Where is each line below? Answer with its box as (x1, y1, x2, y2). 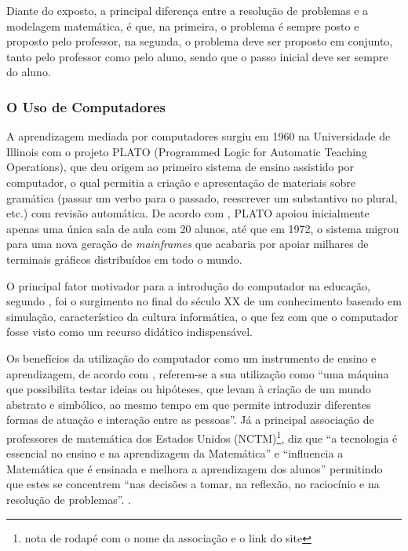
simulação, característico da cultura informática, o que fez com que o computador (6, 308, 399, 324)
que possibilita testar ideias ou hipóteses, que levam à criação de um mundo (6, 381, 371, 397)
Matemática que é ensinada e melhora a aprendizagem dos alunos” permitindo (6, 460, 383, 476)
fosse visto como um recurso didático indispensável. (6, 323, 253, 340)
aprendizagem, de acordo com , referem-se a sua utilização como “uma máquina (6, 365, 389, 381)
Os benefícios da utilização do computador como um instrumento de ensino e (6, 349, 377, 366)
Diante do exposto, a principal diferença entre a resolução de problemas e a (6, 2, 369, 18)
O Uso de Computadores (6, 97, 166, 116)
